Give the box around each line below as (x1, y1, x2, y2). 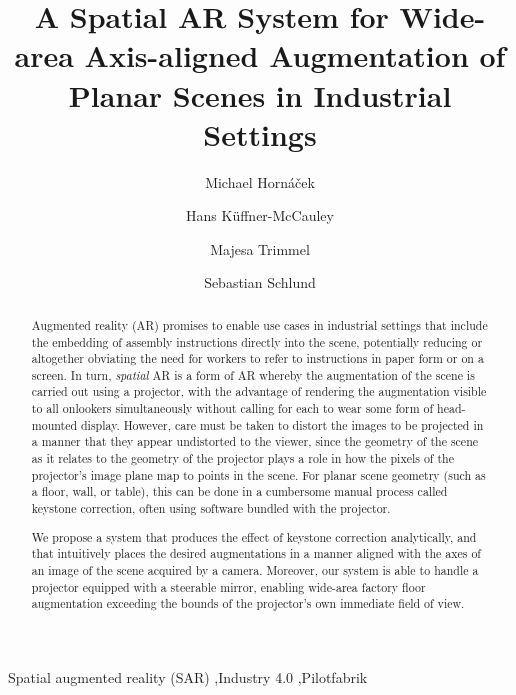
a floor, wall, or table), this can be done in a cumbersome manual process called (31, 483, 448, 500)
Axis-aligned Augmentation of (84, 35, 506, 76)
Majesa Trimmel (210, 238, 310, 259)
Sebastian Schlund (204, 272, 316, 293)
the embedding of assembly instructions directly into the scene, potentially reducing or (31, 333, 483, 350)
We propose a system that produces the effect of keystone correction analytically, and (31, 528, 477, 545)
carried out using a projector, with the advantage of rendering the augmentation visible (31, 383, 487, 400)
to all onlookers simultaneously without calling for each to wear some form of (31, 400, 434, 417)
